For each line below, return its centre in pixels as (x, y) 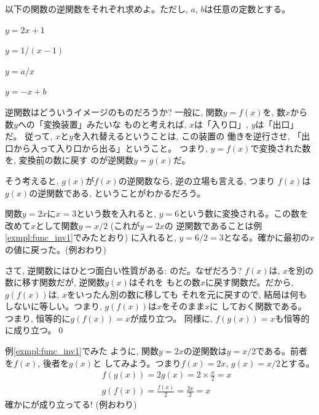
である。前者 (282, 351)
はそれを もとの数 (164, 282)
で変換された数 (281, 148)
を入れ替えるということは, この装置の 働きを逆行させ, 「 (187, 136)
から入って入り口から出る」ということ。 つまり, (110, 148)
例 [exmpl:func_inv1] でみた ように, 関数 (82, 351)
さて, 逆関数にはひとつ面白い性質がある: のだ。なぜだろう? (124, 270)
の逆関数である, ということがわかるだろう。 (117, 192)
